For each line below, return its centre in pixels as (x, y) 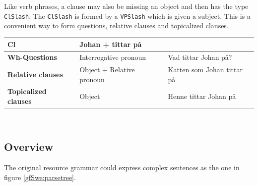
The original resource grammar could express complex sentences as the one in (122, 167)
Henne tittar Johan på (202, 96)
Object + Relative (107, 70)
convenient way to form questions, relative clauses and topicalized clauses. (116, 25)
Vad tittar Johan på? (200, 57)
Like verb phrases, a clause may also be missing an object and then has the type (126, 6)
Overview (29, 147)
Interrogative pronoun (113, 57)
